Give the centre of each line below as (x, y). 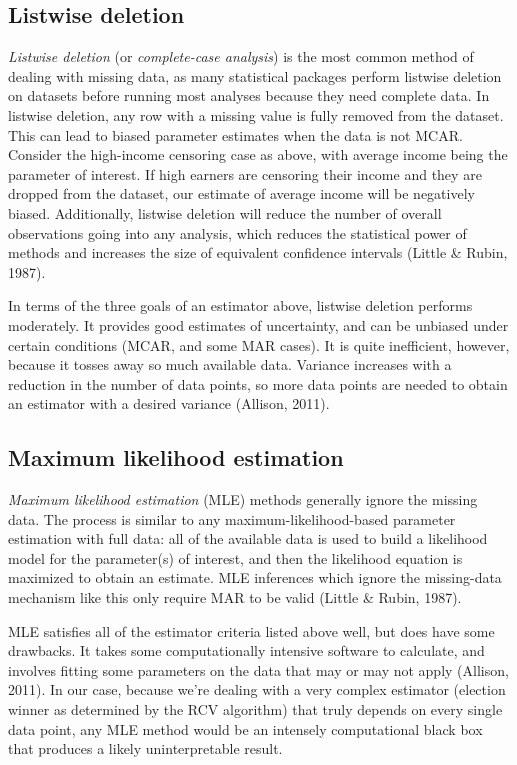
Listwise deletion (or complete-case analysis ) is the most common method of (241, 56)
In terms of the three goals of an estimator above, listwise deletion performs (240, 305)
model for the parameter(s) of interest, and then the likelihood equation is (235, 557)
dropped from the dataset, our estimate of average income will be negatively (241, 193)
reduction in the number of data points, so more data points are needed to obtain (258, 383)
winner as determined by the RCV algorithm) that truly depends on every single (255, 709)
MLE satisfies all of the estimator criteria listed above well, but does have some (251, 630)
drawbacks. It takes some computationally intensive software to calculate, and (246, 650)
